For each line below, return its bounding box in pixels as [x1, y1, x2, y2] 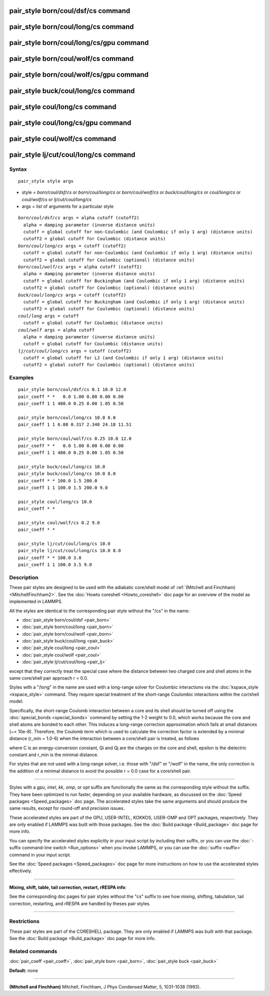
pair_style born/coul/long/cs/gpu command [9, 39, 149, 47]
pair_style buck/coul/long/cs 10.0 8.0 [18, 471, 116, 476]
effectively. [9, 868, 32, 874]
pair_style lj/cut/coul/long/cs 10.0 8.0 [18, 548, 121, 554]
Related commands [9, 947, 57, 954]
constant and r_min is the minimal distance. [9, 751, 98, 758]
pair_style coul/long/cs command [9, 103, 117, 111]
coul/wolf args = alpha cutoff [18, 327, 95, 333]
